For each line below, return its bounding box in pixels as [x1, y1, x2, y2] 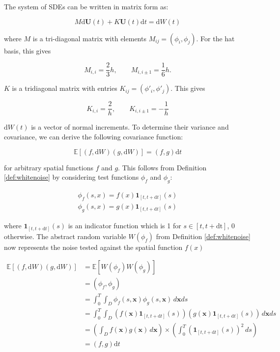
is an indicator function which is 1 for [68, 220, 181, 231]
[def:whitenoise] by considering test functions [4, 172, 139, 182]
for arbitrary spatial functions [4, 162, 93, 172]
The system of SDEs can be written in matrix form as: [4, 1, 168, 11]
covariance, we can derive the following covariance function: [4, 131, 183, 141]
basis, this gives [4, 45, 51, 55]
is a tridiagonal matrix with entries [12, 83, 117, 93]
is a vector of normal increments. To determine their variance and [31, 122, 229, 132]
